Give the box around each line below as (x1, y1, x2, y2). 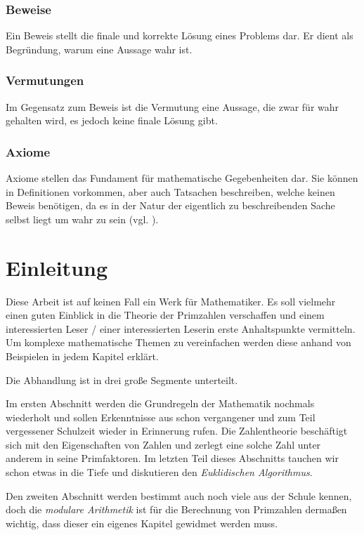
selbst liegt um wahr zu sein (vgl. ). (6, 211, 159, 226)
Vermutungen (6, 72, 84, 89)
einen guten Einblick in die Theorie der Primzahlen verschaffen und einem (6, 308, 325, 322)
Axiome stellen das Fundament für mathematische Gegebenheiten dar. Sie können (6, 171, 358, 185)
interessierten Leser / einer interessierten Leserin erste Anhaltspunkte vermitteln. (6, 321, 356, 336)
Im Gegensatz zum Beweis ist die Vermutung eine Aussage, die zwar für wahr (6, 99, 339, 114)
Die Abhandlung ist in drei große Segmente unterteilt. (6, 372, 238, 387)
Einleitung (6, 253, 108, 282)
